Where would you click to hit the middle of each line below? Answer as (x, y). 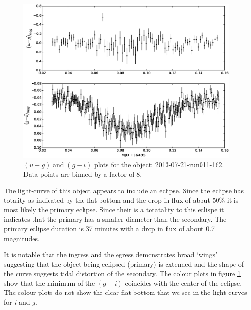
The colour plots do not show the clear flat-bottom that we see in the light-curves (125, 292)
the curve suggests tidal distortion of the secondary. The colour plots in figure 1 (122, 273)
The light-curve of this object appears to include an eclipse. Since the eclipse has (124, 190)
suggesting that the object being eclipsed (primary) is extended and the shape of (124, 264)
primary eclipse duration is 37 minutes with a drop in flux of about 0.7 (109, 228)
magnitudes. (22, 238)
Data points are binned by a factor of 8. (83, 174)
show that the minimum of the (50, 283)
